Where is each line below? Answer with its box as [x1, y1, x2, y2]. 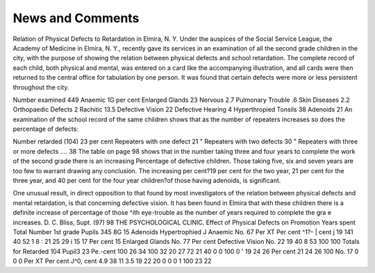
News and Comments [12, 10, 140, 26]
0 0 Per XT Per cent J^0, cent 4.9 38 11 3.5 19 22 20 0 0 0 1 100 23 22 [12, 257, 212, 265]
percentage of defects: [12, 125, 79, 133]
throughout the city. [12, 83, 69, 91]
